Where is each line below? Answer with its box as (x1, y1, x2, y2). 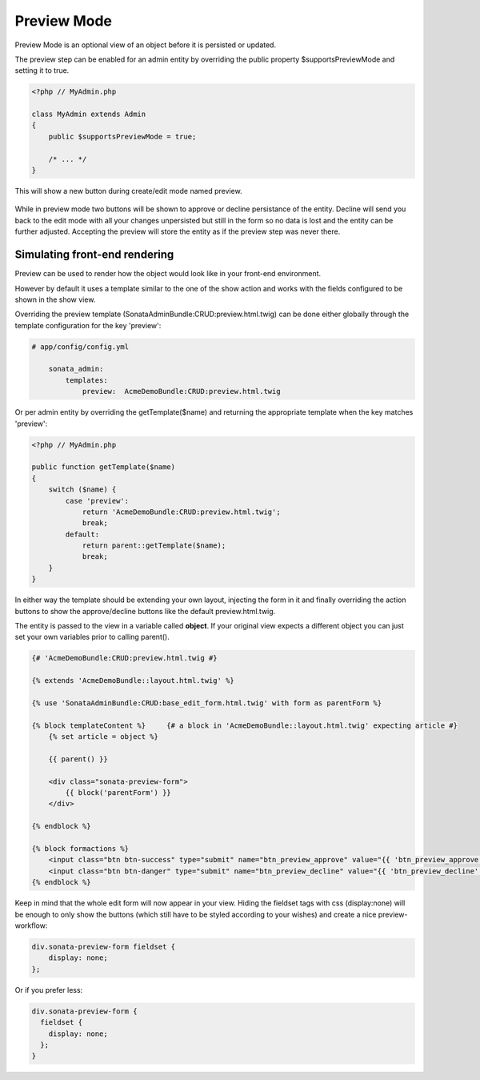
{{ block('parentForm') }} (65, 789, 171, 797)
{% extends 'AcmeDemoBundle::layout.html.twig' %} (31, 677, 235, 685)
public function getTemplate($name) (31, 463, 176, 472)
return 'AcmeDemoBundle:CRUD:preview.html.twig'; (82, 507, 281, 516)
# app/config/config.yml (31, 342, 130, 351)
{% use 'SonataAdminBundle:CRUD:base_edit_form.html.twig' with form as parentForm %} (31, 698, 382, 708)
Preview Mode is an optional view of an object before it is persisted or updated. (14, 40, 276, 50)
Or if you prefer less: (14, 985, 83, 994)
